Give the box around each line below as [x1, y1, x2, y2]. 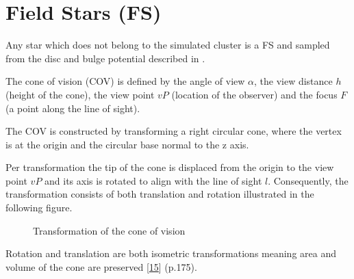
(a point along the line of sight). [5, 101, 140, 115]
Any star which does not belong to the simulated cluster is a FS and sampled [5, 38, 330, 52]
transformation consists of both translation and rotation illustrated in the [5, 187, 314, 201]
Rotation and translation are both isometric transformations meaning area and [5, 246, 336, 261]
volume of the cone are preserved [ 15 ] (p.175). [5, 259, 197, 274]
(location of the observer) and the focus [171, 87, 338, 101]
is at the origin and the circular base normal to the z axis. [5, 137, 249, 151]
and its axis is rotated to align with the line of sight [45, 173, 262, 187]
